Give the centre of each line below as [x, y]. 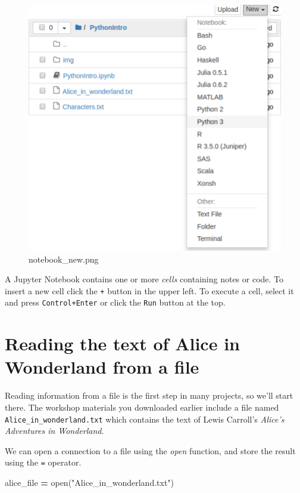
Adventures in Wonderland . [54, 431]
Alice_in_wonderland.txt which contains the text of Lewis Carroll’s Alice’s [145, 419]
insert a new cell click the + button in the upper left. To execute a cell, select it [149, 290]
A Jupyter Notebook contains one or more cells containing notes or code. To [144, 279]
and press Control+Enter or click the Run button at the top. [115, 302]
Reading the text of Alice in [122, 343]
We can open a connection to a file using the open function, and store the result [150, 450]
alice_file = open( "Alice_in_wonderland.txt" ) [90, 483]
